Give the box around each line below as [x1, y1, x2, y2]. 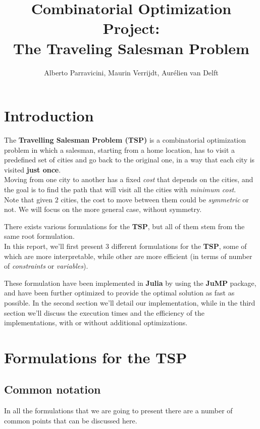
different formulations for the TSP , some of [111, 240, 247, 251]
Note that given [4, 194, 53, 204]
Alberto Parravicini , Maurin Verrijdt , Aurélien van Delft [44, 67, 219, 77]
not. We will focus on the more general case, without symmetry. [4, 204, 202, 214]
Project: [102, 18, 160, 38]
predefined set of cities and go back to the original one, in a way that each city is [4, 154, 255, 165]
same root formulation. [4, 231, 75, 241]
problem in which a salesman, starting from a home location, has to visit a [4, 144, 235, 155]
